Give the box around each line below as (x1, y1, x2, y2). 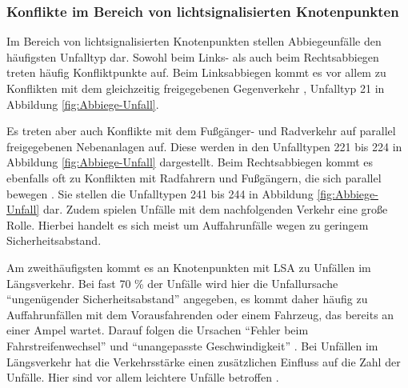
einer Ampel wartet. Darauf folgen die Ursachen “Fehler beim (6, 322, 309, 338)
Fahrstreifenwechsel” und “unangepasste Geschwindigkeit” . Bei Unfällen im (6, 337, 378, 354)
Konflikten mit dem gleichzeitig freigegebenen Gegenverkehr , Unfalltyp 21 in (6, 80, 385, 96)
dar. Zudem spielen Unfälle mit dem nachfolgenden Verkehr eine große (42, 201, 388, 218)
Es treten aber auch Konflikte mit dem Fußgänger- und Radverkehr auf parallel (6, 122, 396, 139)
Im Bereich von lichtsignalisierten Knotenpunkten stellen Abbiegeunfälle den (6, 33, 382, 50)
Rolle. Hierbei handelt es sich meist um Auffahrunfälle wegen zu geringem (6, 216, 369, 233)
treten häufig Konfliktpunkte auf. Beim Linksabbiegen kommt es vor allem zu (6, 64, 386, 81)
